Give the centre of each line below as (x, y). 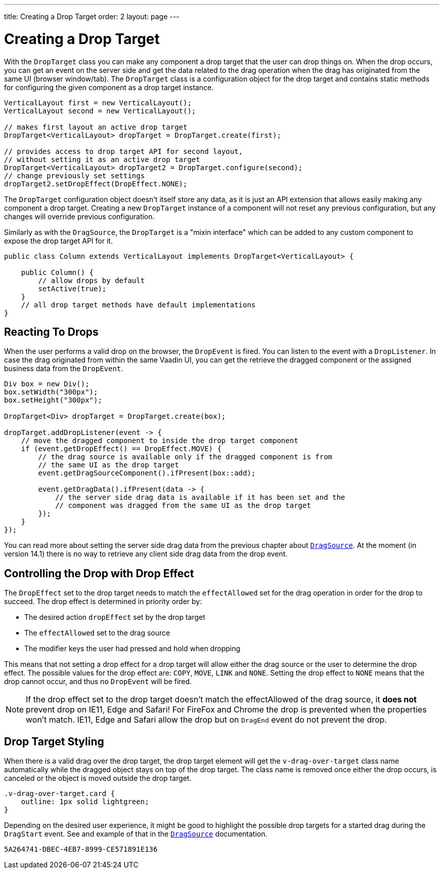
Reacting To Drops (51, 332)
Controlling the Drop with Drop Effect (99, 573)
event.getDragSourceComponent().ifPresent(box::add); (147, 473)
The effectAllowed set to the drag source (97, 633)
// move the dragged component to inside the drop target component (160, 441)
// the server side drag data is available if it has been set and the (200, 498)
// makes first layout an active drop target (96, 127)
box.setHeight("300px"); (53, 400)
